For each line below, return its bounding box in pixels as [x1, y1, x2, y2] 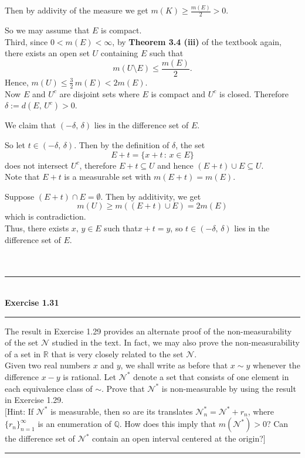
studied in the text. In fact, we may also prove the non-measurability [52, 336, 300, 348]
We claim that [5, 119, 56, 131]
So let [5, 139, 25, 151]
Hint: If [6, 405, 34, 417]
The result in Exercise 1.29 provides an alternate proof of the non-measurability [5, 324, 292, 337]
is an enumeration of [38, 418, 111, 430]
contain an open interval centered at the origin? [91, 432, 263, 445]
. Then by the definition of [74, 139, 170, 151]
